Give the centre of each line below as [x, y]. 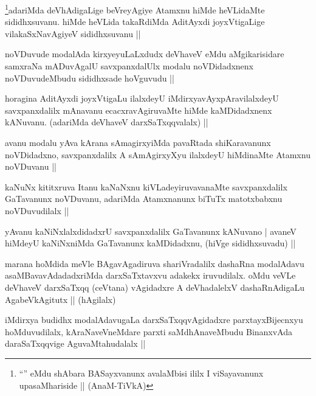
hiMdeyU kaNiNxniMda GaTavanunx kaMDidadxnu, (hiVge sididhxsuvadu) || [150, 243]
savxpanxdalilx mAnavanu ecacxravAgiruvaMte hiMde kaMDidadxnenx [139, 110]
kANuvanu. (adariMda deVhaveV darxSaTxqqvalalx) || [107, 122]
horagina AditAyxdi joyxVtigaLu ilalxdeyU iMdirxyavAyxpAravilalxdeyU [142, 98]
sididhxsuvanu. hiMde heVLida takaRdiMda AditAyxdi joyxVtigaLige [135, 22]
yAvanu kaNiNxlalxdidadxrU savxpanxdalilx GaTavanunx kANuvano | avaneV [151, 231]
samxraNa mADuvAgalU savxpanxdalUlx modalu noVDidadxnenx [129, 66]
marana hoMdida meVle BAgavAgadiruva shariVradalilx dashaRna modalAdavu [155, 263]
